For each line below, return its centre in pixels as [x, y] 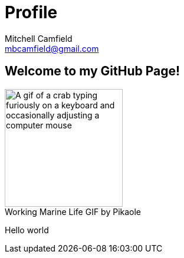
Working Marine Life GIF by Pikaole [73, 211]
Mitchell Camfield [39, 38]
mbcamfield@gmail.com [52, 48]
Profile [31, 12]
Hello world [27, 230]
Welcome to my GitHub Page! [93, 71]
